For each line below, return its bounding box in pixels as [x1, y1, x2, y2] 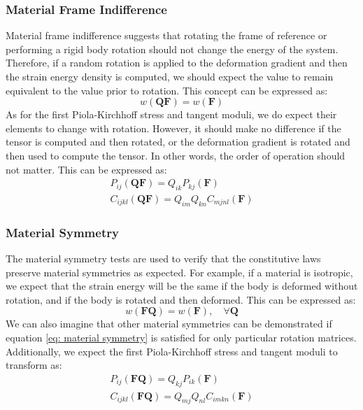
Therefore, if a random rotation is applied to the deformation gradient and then [6, 55, 348, 70]
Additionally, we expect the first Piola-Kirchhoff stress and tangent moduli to [6, 344, 338, 358]
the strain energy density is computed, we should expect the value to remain [6, 69, 334, 83]
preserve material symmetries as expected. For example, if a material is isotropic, [6, 264, 353, 279]
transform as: [6, 358, 62, 372]
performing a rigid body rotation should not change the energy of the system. [6, 41, 339, 56]
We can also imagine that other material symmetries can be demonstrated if [6, 316, 332, 331]
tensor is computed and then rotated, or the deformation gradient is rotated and [6, 134, 350, 149]
